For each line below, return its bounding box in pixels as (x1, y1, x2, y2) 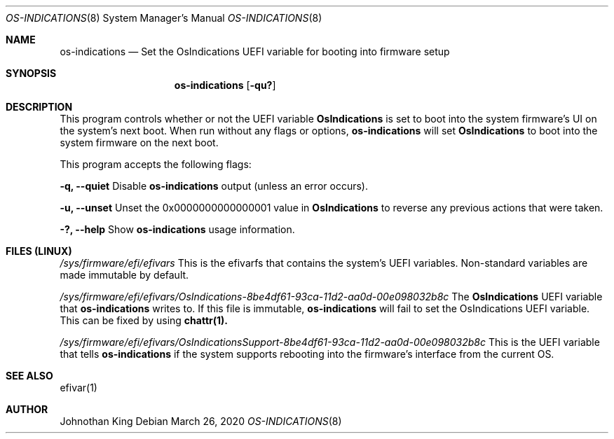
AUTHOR (6, 403, 48, 415)
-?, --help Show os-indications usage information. (60, 223, 295, 235)
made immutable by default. (60, 269, 189, 281)
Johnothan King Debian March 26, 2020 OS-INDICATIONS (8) (60, 415, 342, 427)
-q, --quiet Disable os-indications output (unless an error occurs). (60, 180, 368, 192)
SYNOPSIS (6, 67, 57, 79)
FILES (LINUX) (6, 245, 72, 257)
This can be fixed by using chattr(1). (60, 314, 228, 326)
